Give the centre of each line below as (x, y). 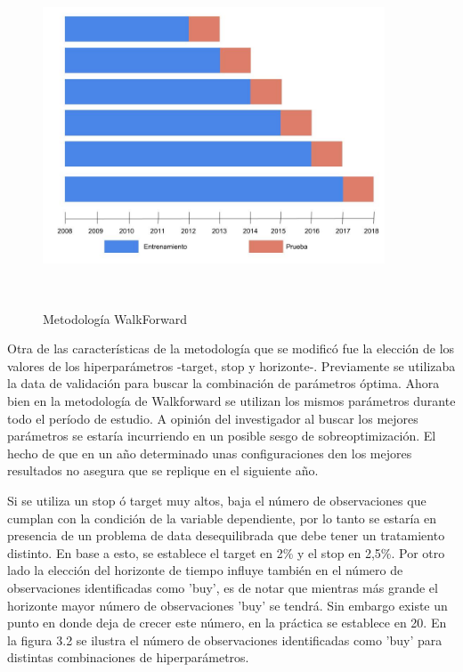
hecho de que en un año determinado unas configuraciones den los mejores (210, 453)
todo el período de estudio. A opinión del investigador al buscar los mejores (213, 418)
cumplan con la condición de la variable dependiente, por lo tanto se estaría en (222, 518)
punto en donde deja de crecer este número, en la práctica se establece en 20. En (227, 623)
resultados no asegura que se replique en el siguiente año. (163, 470)
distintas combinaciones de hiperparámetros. (128, 657)
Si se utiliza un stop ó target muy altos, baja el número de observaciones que (217, 500)
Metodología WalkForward (115, 318)
